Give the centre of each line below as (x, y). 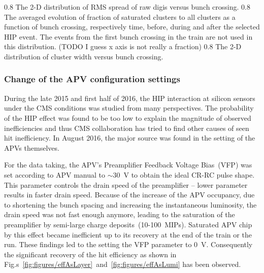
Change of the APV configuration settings (92, 79)
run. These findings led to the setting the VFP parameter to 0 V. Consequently (128, 244)
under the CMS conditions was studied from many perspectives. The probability (129, 108)
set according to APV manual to (55, 174)
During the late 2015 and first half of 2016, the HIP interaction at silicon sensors (130, 98)
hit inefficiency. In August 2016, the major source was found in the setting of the (130, 138)
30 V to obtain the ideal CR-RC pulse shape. (184, 174)
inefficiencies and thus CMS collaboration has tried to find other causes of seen (127, 128)
